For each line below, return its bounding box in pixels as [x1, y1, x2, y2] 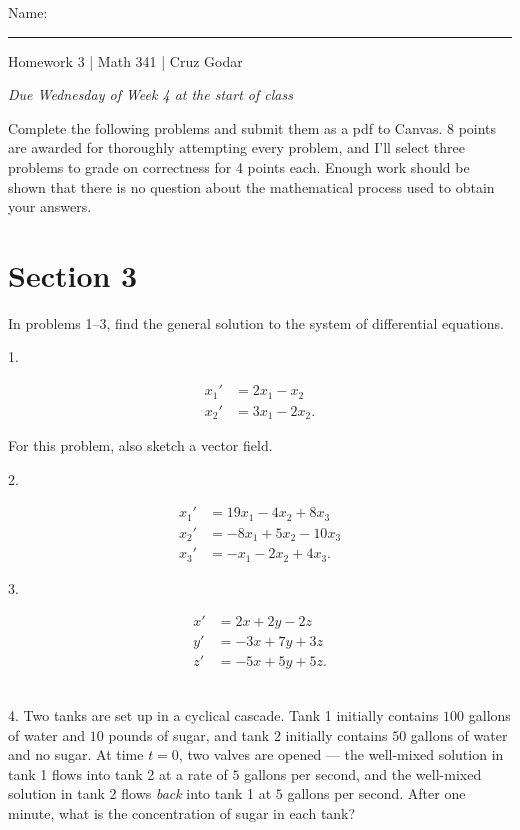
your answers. [8, 196, 92, 217]
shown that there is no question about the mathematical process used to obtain [8, 176, 495, 197]
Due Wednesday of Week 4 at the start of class [8, 84, 293, 105]
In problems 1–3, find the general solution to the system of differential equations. [8, 312, 504, 333]
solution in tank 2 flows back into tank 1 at [8, 783, 272, 804]
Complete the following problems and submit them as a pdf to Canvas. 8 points [8, 117, 497, 138]
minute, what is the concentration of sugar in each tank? [8, 802, 356, 823]
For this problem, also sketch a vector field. [8, 435, 273, 456]
